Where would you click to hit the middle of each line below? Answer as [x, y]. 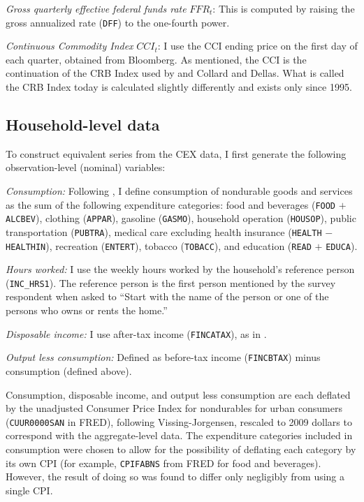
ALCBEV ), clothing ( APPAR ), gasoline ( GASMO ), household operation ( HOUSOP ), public [181, 218]
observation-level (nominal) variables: [86, 167]
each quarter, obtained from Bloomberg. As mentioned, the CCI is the [156, 59]
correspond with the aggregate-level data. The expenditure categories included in [179, 435]
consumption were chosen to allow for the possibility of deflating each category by [181, 449]
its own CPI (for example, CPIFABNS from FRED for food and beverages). [163, 463]
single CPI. [29, 490]
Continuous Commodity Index [70, 46]
